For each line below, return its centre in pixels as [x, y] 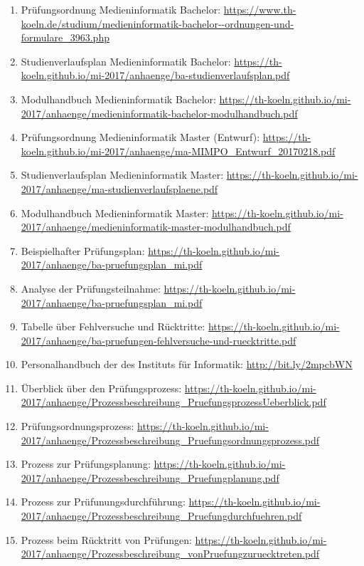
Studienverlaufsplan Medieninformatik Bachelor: [126, 61]
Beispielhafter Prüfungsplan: [83, 250]
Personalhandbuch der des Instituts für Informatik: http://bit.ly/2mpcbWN [187, 364]
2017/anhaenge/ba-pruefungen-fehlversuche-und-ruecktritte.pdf [159, 340]
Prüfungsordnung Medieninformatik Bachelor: [121, 9]
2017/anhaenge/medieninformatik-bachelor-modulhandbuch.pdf [159, 113]
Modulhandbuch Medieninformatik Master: [115, 213]
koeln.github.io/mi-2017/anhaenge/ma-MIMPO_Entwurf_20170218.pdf [178, 151]
